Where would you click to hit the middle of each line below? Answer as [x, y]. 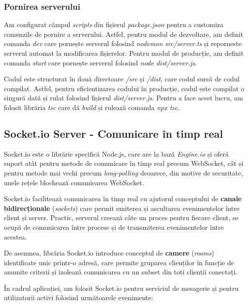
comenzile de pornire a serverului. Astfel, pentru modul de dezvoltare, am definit [124, 34]
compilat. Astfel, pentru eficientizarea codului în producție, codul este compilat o [124, 88]
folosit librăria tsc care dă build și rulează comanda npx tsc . [92, 107]
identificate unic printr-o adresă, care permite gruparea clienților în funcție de [119, 262]
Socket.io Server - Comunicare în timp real [114, 133]
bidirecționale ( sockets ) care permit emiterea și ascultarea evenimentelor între [122, 208]
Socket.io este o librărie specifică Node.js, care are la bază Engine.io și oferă [117, 153]
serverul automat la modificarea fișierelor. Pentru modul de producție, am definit [124, 53]
